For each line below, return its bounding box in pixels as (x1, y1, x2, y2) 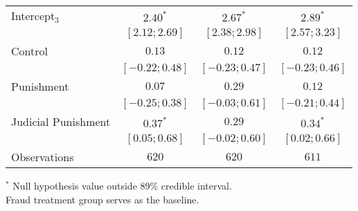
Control (11, 43, 48, 59)
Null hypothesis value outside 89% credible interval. (12, 178, 232, 192)
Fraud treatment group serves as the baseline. (6, 192, 199, 206)
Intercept (11, 8, 55, 24)
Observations (11, 149, 74, 165)
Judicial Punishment (11, 113, 111, 129)
